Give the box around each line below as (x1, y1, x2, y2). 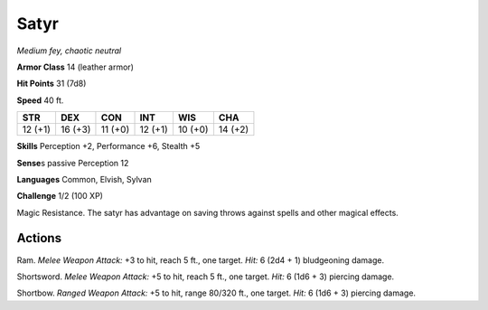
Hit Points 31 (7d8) (16, 78, 87, 89)
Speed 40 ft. (16, 95, 64, 106)
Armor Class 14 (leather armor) (16, 61, 135, 72)
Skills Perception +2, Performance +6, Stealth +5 (16, 141, 201, 152)
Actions (16, 230, 62, 246)
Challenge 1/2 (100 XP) (16, 191, 104, 202)
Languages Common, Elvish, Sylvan (16, 174, 153, 184)
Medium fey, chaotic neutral (16, 45, 122, 56)
